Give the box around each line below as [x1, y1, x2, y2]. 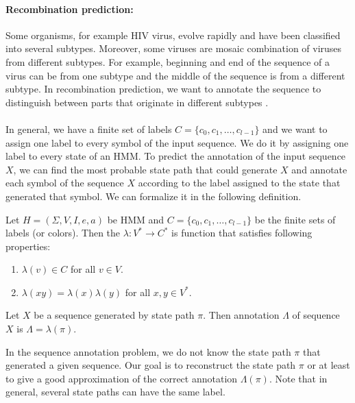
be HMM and [107, 212, 164, 226]
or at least [307, 358, 350, 372]
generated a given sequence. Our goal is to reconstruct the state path [5, 358, 296, 372]
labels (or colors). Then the [5, 225, 121, 240]
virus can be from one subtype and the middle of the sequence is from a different [5, 68, 345, 82]
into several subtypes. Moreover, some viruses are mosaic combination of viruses [5, 41, 342, 56]
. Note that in [269, 371, 328, 385]
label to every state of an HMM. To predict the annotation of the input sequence [5, 149, 346, 163]
